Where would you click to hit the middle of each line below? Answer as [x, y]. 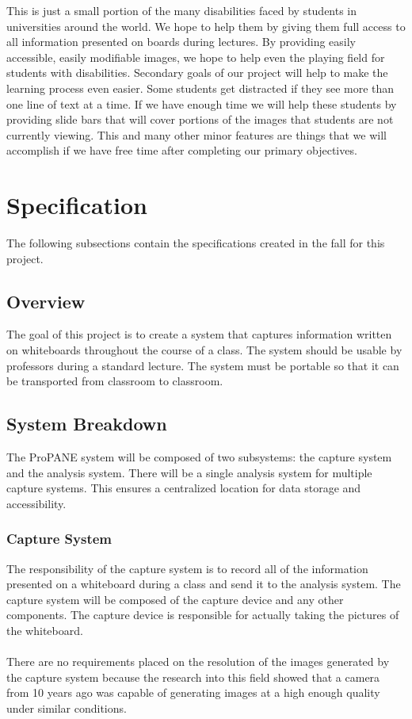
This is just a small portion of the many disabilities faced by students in [182, 10]
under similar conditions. [67, 708]
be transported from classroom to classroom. [115, 381]
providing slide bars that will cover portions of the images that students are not [200, 119]
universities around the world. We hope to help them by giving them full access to [206, 26]
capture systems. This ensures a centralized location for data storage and [184, 488]
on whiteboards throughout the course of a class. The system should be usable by [204, 350]
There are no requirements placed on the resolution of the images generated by [198, 662]
